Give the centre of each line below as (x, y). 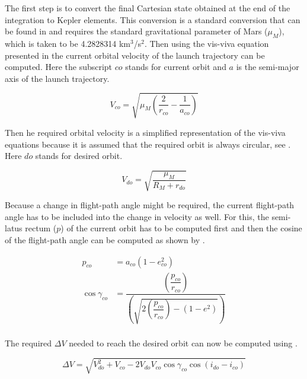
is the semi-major (268, 67)
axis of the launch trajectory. (57, 78)
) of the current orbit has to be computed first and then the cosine (181, 228)
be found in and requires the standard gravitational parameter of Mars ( (136, 31)
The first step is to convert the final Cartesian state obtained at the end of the (148, 8)
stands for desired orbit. (79, 156)
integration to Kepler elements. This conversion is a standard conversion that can (153, 19)
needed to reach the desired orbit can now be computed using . (183, 343)
